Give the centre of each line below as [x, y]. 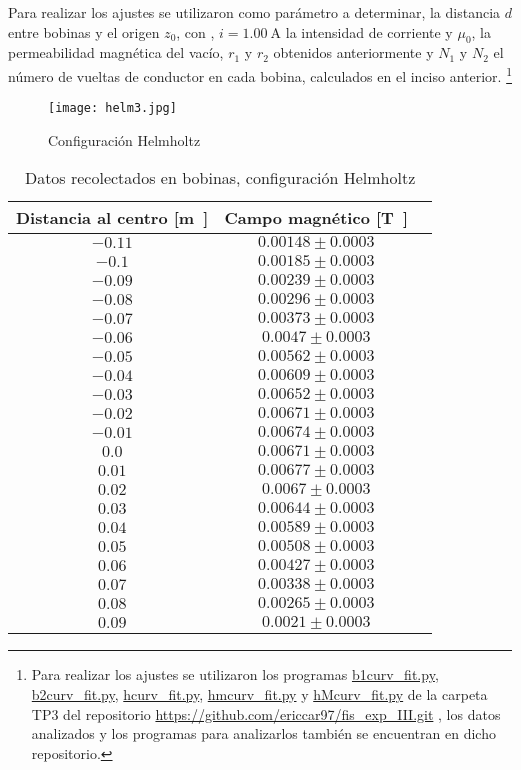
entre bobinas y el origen [84, 31]
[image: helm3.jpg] [112, 108]
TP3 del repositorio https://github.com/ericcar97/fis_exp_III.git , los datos [266, 713]
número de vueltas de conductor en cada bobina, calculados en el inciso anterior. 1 [260, 74]
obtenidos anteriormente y [353, 52]
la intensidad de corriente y [369, 31]
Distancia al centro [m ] [112, 218]
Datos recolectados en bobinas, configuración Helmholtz [220, 178]
